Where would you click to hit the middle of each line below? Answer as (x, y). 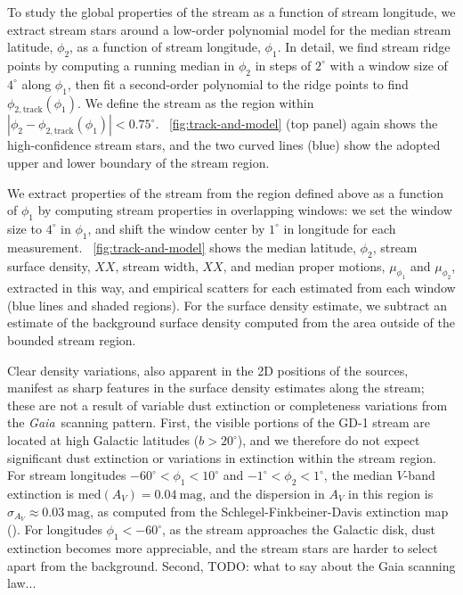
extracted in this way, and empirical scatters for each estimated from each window (231, 288)
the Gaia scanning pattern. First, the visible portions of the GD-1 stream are (219, 422)
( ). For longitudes (55, 529)
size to (24, 228)
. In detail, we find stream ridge (364, 47)
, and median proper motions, (304, 265)
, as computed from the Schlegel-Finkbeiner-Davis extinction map (269, 511)
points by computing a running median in (121, 65)
